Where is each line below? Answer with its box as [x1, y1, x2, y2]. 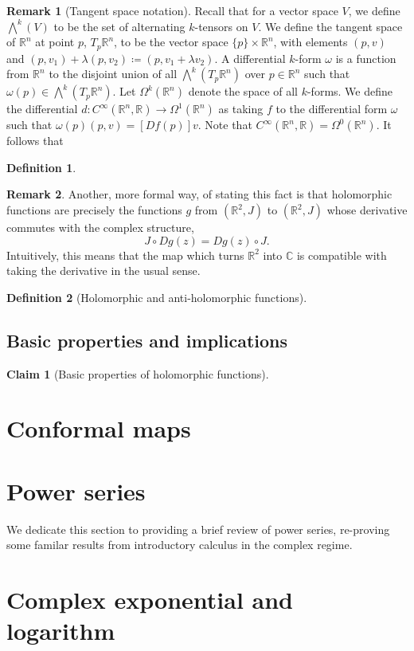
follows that [6, 132, 64, 149]
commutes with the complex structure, [6, 219, 194, 236]
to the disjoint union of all [49, 65, 178, 82]
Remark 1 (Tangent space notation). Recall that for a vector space [6, 2, 338, 18]
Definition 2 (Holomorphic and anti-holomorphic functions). [6, 288, 307, 305]
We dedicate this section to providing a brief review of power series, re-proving [6, 520, 390, 537]
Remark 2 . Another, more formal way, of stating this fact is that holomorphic [6, 186, 393, 202]
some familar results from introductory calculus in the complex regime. [6, 536, 353, 553]
